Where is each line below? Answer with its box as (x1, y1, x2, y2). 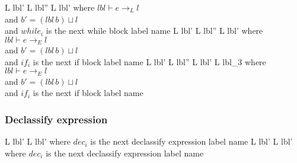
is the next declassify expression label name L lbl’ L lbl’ (90, 135, 293, 148)
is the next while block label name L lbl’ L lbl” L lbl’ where (46, 24, 263, 37)
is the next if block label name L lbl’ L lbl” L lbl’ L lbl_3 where (33, 55, 266, 68)
